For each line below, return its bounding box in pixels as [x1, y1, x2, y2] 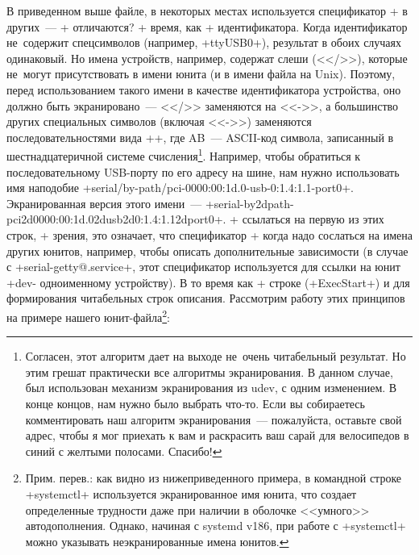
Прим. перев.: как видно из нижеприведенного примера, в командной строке [25, 469, 402, 486]
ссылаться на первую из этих [242, 211, 384, 227]
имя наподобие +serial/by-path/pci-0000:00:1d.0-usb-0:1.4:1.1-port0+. [6, 179, 354, 196]
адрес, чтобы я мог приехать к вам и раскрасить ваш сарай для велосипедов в [25, 427, 409, 444]
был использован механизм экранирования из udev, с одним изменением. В [25, 379, 397, 396]
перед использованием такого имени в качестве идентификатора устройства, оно [6, 81, 401, 98]
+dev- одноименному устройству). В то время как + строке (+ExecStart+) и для [6, 273, 410, 290]
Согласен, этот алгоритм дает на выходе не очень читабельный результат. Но [25, 348, 406, 365]
